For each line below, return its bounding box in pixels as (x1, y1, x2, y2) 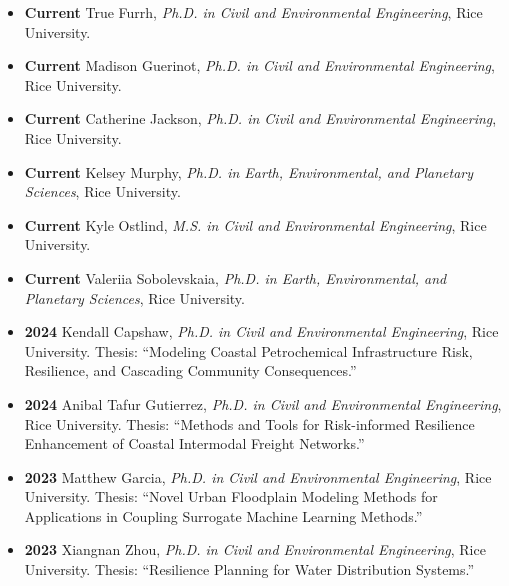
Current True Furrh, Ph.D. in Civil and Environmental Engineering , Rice (24, 2, 483, 22)
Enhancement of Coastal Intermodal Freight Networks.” (24, 433, 365, 454)
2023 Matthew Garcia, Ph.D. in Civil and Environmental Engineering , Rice (24, 466, 492, 487)
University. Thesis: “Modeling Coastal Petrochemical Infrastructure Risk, (24, 340, 473, 361)
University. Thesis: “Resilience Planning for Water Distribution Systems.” (24, 559, 475, 580)
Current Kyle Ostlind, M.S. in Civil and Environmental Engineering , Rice (24, 214, 487, 235)
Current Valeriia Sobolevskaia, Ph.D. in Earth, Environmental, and (24, 267, 447, 288)
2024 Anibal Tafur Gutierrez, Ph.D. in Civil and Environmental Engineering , (24, 393, 502, 414)
